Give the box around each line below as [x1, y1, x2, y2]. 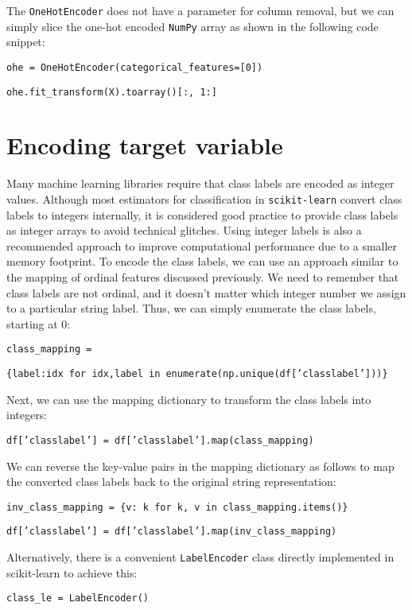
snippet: [6, 33, 45, 50]
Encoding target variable [6, 129, 283, 161]
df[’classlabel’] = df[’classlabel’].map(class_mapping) [6, 434, 314, 446]
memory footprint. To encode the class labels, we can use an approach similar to [6, 253, 398, 270]
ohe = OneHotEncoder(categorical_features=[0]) [6, 61, 263, 73]
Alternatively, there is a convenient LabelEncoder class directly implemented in [6, 549, 395, 565]
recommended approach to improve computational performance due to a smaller [6, 237, 398, 254]
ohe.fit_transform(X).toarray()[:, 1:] [6, 86, 217, 98]
